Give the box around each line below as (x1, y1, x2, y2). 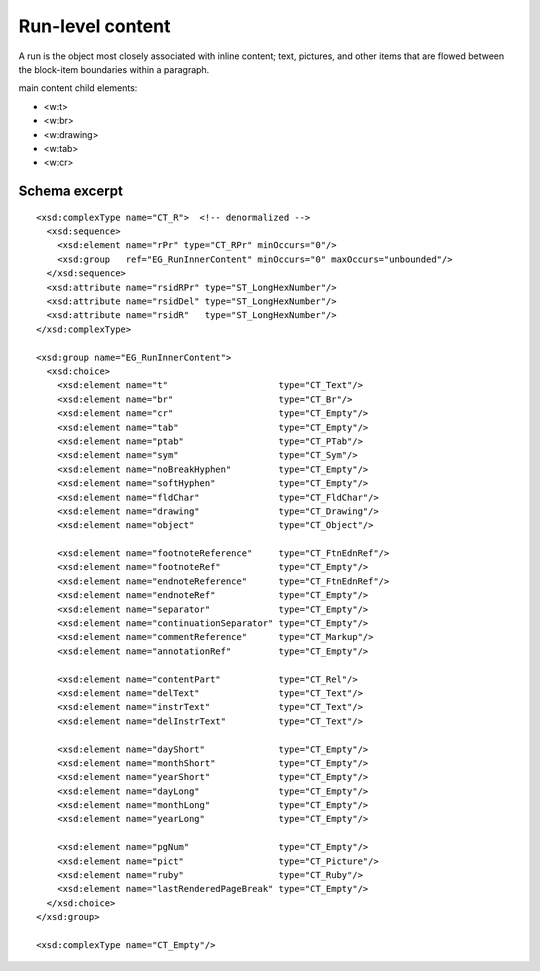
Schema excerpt (18, 183, 124, 200)
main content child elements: (18, 82, 138, 94)
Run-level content (18, 15, 171, 37)
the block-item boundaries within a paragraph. (18, 63, 210, 75)
